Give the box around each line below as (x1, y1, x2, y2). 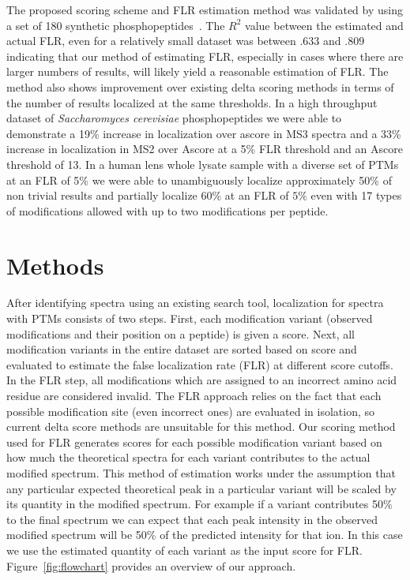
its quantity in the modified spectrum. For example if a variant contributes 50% (6, 496, 393, 512)
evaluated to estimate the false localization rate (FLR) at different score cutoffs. (6, 356, 393, 372)
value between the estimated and (245, 17, 404, 33)
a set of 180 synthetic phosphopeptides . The (6, 17, 225, 33)
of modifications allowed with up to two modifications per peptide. (6, 202, 329, 219)
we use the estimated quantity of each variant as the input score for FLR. (6, 541, 363, 558)
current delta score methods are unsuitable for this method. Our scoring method (6, 418, 396, 435)
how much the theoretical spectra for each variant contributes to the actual (6, 449, 371, 466)
